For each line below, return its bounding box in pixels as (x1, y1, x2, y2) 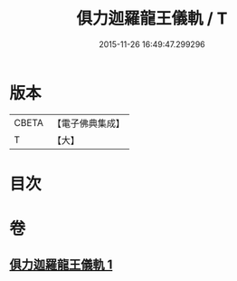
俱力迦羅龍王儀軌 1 (9, 257, 113, 273)
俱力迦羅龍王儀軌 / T (76, 8, 228, 29)
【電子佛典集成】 (52, 117, 125, 130)
